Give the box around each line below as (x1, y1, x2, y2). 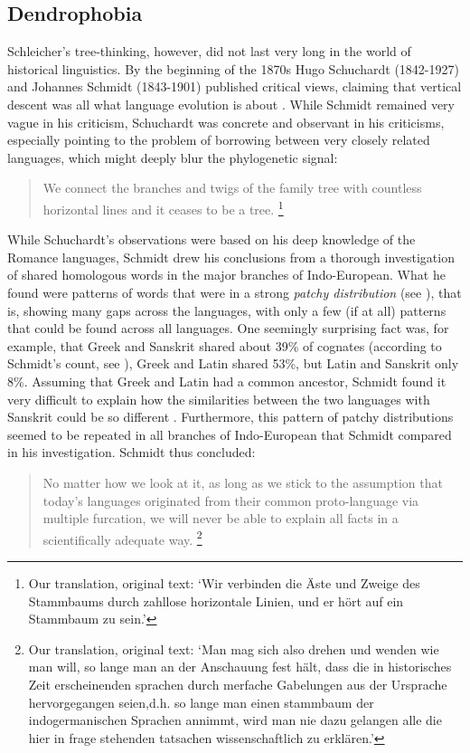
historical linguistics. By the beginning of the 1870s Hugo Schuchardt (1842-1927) (7, 59, 459, 78)
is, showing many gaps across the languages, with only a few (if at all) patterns (7, 300, 446, 319)
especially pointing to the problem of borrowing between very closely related (7, 130, 430, 149)
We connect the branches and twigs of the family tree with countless (42, 178, 422, 197)
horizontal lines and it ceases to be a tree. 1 (42, 196, 284, 218)
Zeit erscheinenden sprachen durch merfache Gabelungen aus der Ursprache (28, 674, 447, 693)
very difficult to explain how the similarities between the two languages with (7, 389, 430, 408)
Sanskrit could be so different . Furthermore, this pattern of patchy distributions (7, 407, 454, 426)
